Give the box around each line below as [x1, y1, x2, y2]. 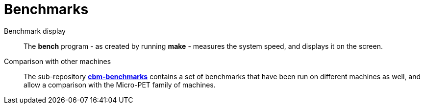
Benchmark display [4, 26, 66, 35]
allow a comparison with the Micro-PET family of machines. [24, 80, 216, 89]
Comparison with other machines [4, 57, 111, 65]
